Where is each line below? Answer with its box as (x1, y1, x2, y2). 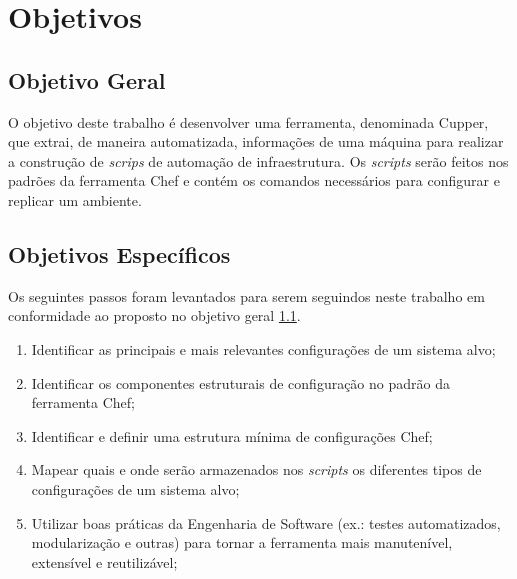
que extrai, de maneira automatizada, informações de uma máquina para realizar (8, 131, 504, 152)
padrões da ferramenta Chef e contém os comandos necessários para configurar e (8, 170, 500, 191)
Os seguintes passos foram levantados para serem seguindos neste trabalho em (8, 285, 485, 306)
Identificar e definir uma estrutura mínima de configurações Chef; (31, 425, 433, 446)
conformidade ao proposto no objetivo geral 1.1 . (8, 305, 301, 326)
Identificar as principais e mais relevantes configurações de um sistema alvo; (31, 338, 496, 359)
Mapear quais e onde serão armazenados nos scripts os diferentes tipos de (31, 459, 482, 480)
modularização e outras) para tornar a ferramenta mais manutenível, (31, 532, 453, 553)
